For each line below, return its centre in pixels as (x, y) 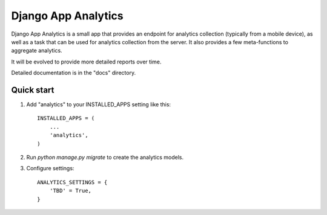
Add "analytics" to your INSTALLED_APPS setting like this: (99, 104)
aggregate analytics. (37, 51)
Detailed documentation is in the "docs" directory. (74, 73)
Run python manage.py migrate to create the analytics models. (105, 157)
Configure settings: (50, 168)
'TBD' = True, (71, 191)
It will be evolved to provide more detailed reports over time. (86, 62)
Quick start (33, 90)
